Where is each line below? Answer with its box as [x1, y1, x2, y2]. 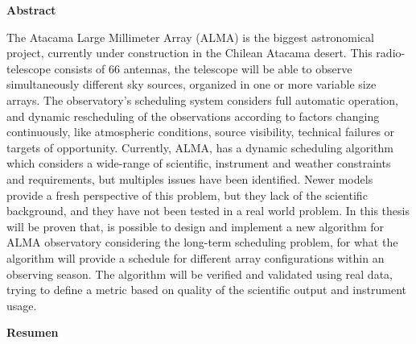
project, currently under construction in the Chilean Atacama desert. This [6, 44, 373, 61]
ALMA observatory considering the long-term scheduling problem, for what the [6, 234, 398, 251]
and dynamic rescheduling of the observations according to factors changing [6, 107, 380, 124]
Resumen [6, 324, 59, 341]
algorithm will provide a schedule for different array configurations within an [6, 249, 385, 266]
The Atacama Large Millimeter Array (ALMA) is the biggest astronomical [6, 28, 374, 45]
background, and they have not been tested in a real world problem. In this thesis [6, 202, 410, 219]
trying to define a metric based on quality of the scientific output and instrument [6, 281, 406, 298]
